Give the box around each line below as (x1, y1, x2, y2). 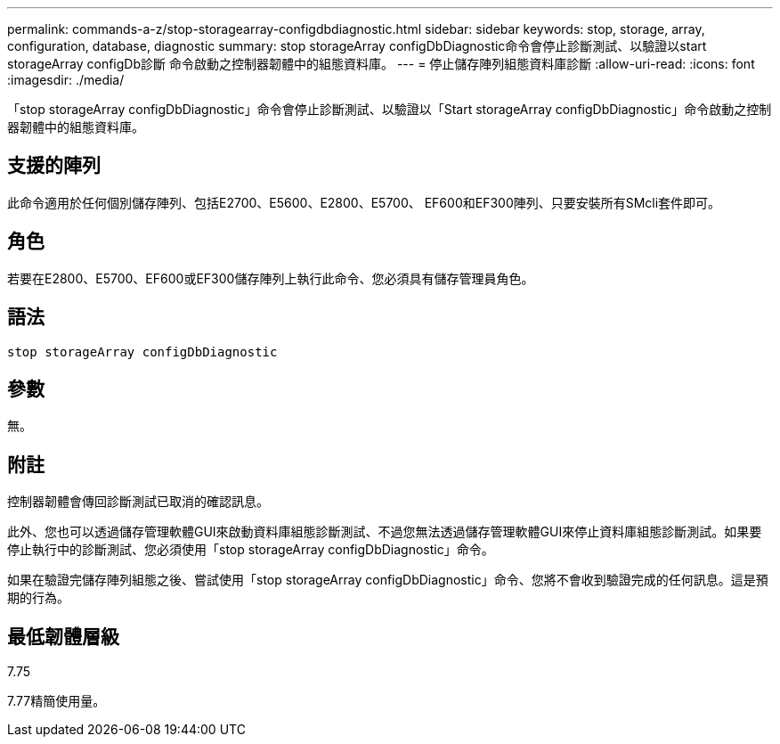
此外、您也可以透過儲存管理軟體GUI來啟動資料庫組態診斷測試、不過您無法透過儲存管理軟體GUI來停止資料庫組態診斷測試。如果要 (7, 524, 762, 540)
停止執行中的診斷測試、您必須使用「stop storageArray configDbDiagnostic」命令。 (7, 542, 494, 558)
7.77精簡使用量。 (7, 693, 106, 709)
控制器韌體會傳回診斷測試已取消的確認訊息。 (7, 494, 269, 510)
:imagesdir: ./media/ (7, 72, 125, 87)
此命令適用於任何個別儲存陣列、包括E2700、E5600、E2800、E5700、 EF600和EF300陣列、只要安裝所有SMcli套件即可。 (7, 194, 721, 210)
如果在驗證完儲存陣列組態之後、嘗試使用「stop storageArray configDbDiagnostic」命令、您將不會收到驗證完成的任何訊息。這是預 (7, 572, 768, 588)
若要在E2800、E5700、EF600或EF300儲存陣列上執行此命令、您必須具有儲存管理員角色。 (7, 270, 534, 286)
